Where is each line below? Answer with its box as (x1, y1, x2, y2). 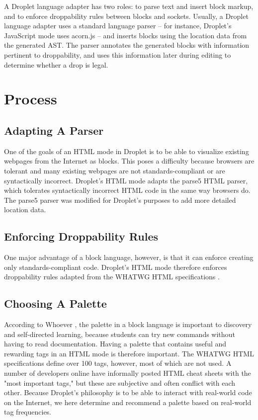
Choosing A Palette (4, 296, 107, 311)
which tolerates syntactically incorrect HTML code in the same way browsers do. (4, 185, 251, 195)
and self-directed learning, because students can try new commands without (4, 329, 235, 339)
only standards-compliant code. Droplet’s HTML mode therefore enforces (4, 261, 227, 272)
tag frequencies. (4, 407, 52, 417)
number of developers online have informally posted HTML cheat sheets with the (4, 368, 251, 378)
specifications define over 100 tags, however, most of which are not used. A (4, 358, 232, 368)
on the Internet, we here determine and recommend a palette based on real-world (4, 397, 252, 407)
